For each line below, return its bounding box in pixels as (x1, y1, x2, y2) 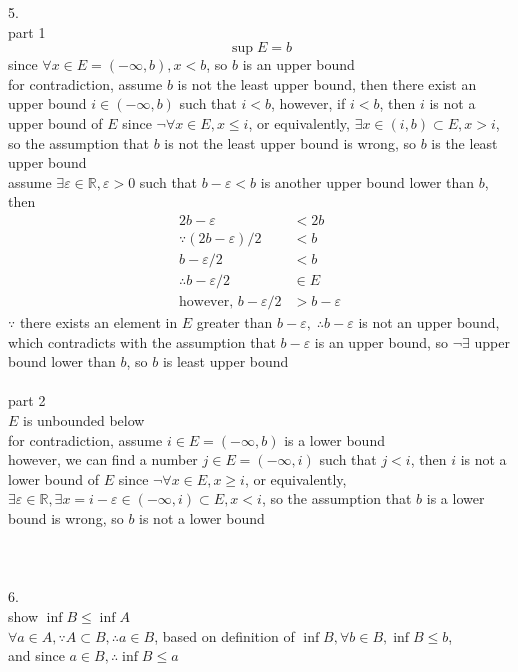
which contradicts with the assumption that (8, 331, 276, 352)
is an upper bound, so (314, 331, 449, 352)
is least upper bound (162, 351, 289, 372)
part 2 (8, 390, 46, 411)
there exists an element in (19, 312, 178, 333)
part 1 (8, 21, 46, 42)
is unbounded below (23, 410, 145, 431)
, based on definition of (154, 625, 295, 646)
